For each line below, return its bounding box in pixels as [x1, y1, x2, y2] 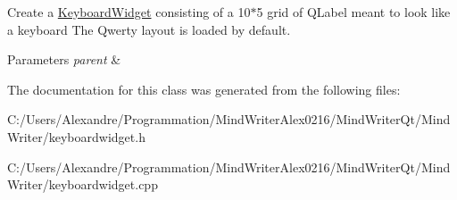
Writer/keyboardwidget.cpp [7, 175, 158, 194]
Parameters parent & [7, 50, 121, 69]
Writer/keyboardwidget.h [7, 127, 145, 146]
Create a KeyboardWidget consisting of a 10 [7, 3, 251, 21]
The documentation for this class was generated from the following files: [7, 79, 401, 98]
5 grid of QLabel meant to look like [256, 3, 451, 21]
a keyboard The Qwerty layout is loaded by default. [7, 20, 291, 38]
